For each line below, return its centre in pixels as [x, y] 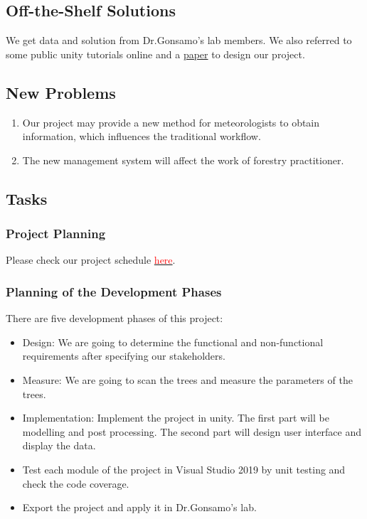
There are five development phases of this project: [115, 318]
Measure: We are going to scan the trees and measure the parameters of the [187, 379]
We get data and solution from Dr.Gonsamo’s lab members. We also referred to [179, 40]
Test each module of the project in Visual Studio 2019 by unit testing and [184, 469]
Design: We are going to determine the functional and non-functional [173, 342]
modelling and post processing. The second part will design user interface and [192, 431]
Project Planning [56, 234]
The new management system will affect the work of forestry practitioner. [183, 160]
